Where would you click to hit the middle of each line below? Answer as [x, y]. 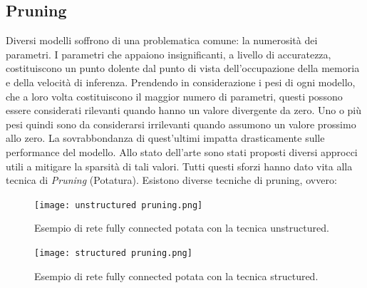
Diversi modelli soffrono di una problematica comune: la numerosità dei [162, 40]
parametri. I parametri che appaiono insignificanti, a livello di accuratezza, [169, 54]
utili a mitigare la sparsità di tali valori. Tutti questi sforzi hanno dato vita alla [179, 166]
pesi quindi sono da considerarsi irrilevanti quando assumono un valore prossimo [181, 124]
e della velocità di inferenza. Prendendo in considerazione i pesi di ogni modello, [181, 82]
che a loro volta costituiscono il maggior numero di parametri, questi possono [174, 96]
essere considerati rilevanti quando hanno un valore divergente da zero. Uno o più [184, 110]
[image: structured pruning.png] [113, 253]
